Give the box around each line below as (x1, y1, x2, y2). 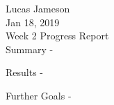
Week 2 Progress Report (6, 28, 109, 43)
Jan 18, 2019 (6, 15, 60, 29)
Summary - (6, 41, 54, 56)
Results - (6, 65, 43, 79)
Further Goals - (6, 88, 72, 102)
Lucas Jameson (6, 1, 70, 15)
